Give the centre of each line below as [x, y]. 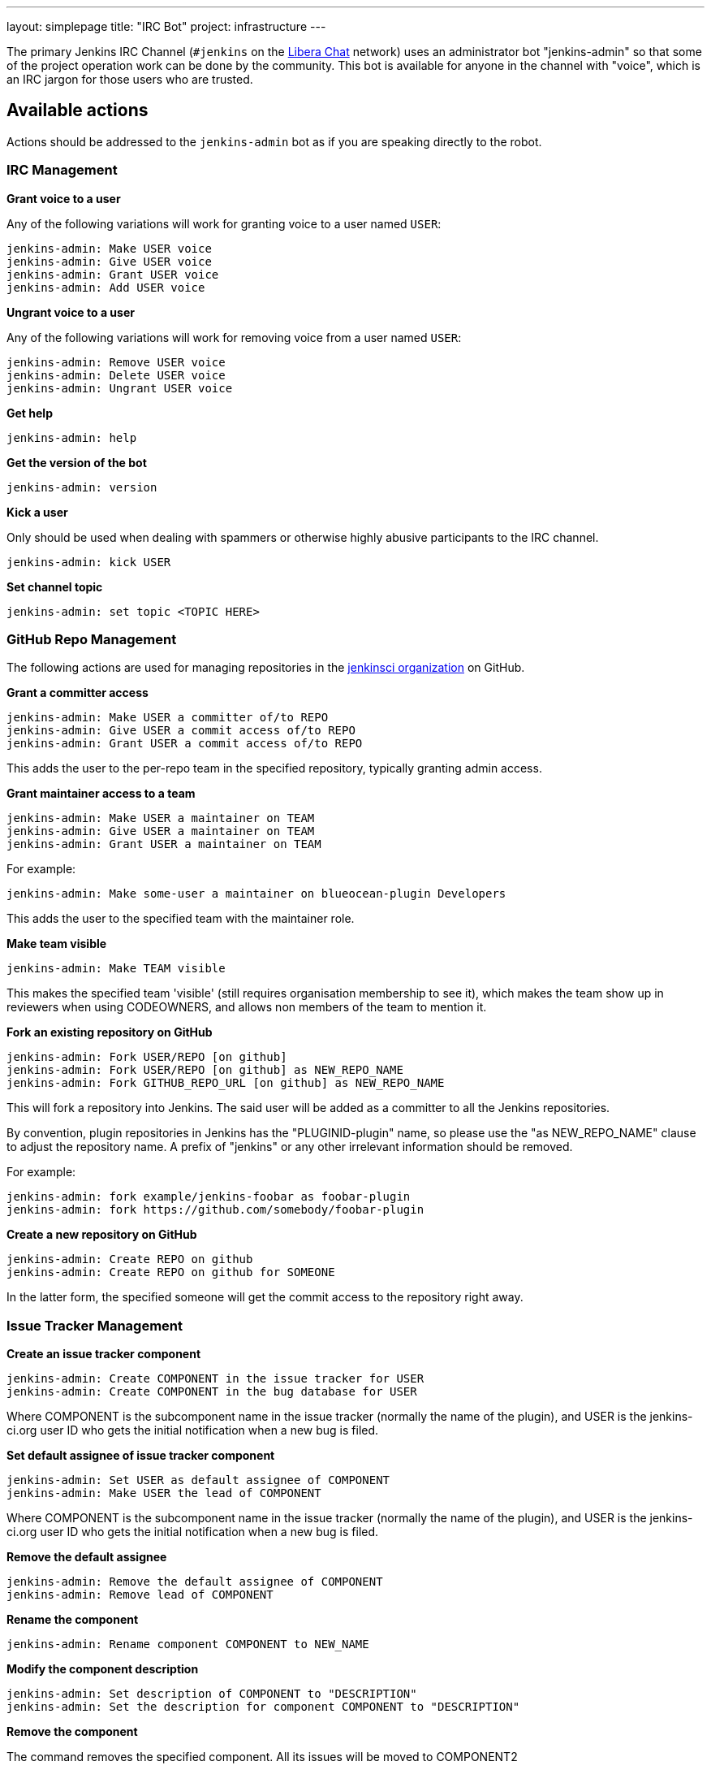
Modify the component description [103, 1669]
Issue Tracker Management [95, 1325]
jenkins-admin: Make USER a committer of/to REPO [168, 718]
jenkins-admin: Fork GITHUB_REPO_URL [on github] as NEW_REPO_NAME [226, 1083]
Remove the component [72, 1732]
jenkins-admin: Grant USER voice [113, 274]
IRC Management [62, 170]
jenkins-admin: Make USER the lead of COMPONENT [164, 1493]
